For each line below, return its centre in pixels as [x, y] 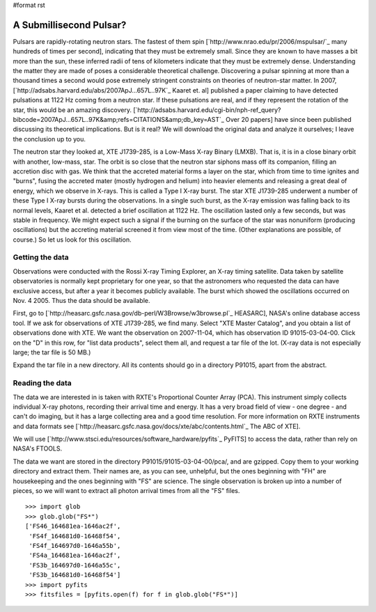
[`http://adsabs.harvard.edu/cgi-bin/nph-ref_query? [207, 110]
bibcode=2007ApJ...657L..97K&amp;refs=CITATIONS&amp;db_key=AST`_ [118, 120]
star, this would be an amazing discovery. [72, 110]
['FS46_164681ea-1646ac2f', [73, 526]
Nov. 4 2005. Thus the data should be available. [81, 301]
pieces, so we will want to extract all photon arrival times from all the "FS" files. [126, 491]
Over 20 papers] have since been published [288, 120]
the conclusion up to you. [49, 139]
